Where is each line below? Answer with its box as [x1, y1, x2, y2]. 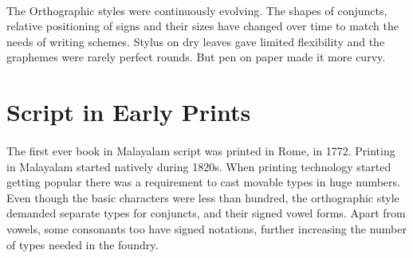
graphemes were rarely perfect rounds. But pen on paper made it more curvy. [6, 49, 386, 65]
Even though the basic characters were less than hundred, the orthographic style [6, 189, 399, 205]
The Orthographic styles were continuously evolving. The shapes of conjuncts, [6, 2, 387, 18]
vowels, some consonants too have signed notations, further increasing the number [6, 220, 407, 236]
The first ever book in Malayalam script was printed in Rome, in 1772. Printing [6, 142, 395, 158]
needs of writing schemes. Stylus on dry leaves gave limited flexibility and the [6, 33, 385, 49]
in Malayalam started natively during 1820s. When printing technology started [6, 158, 391, 174]
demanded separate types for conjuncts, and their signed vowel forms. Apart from [6, 205, 406, 221]
